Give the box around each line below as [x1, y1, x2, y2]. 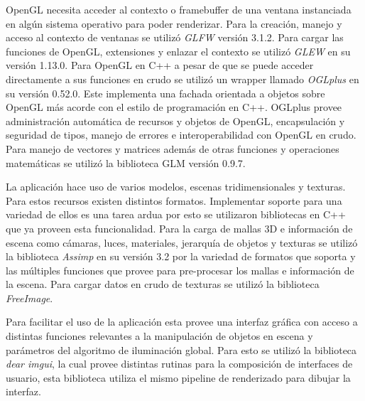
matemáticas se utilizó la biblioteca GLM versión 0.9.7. [6, 155, 246, 170]
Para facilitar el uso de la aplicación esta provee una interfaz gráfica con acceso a [6, 314, 358, 329]
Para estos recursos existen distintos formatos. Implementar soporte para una [6, 193, 342, 208]
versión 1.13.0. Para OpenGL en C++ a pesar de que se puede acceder [6, 58, 314, 73]
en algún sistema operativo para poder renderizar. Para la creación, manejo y [6, 16, 342, 31]
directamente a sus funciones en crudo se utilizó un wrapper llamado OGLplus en [6, 71, 359, 86]
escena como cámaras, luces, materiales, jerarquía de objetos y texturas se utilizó [6, 235, 358, 250]
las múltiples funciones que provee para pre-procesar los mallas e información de [6, 262, 354, 277]
